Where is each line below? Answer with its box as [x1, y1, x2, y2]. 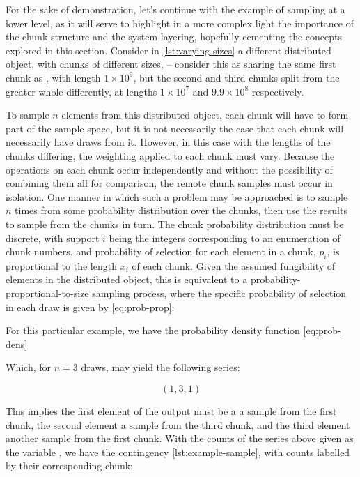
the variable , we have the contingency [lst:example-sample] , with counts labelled [6, 444, 350, 459]
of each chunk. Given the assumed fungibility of [132, 258, 336, 273]
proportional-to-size [6, 286, 89, 301]
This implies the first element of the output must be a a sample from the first [6, 404, 337, 418]
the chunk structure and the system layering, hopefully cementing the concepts [6, 29, 343, 44]
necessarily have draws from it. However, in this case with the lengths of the [6, 135, 331, 149]
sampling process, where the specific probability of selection [92, 286, 347, 301]
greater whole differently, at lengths [6, 84, 157, 98]
